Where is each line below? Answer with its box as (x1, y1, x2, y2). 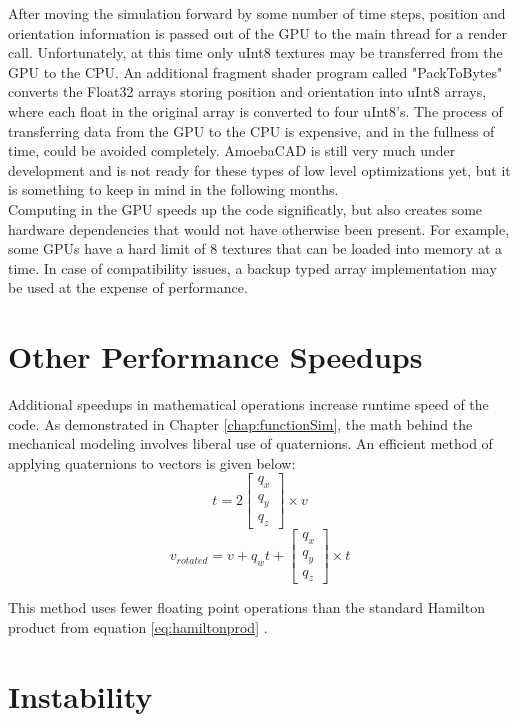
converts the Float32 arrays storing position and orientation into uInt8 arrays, (8, 81, 487, 102)
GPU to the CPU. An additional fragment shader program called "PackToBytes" (8, 61, 503, 82)
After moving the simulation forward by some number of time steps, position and (8, 3, 506, 23)
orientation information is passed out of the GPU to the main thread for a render (8, 22, 507, 43)
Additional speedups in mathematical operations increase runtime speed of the (8, 394, 489, 415)
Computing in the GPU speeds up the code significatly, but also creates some (8, 198, 483, 219)
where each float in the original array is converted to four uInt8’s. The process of (8, 100, 503, 121)
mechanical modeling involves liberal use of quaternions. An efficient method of (8, 433, 493, 454)
